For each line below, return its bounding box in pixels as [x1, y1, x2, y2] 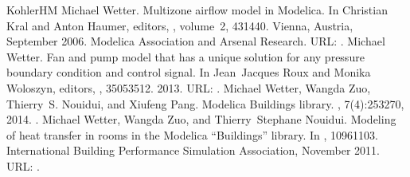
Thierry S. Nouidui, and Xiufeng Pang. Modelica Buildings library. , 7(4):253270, [6, 95, 404, 112]
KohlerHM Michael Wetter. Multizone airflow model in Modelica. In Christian [6, 2, 388, 18]
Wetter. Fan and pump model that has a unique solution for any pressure [6, 48, 365, 65]
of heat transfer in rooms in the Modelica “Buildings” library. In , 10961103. [6, 126, 378, 143]
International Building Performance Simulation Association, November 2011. [6, 142, 380, 159]
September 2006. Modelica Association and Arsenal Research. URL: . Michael [6, 33, 385, 49]
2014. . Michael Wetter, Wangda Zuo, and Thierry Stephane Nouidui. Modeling [6, 111, 396, 128]
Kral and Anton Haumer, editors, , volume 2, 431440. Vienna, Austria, [6, 17, 353, 33]
